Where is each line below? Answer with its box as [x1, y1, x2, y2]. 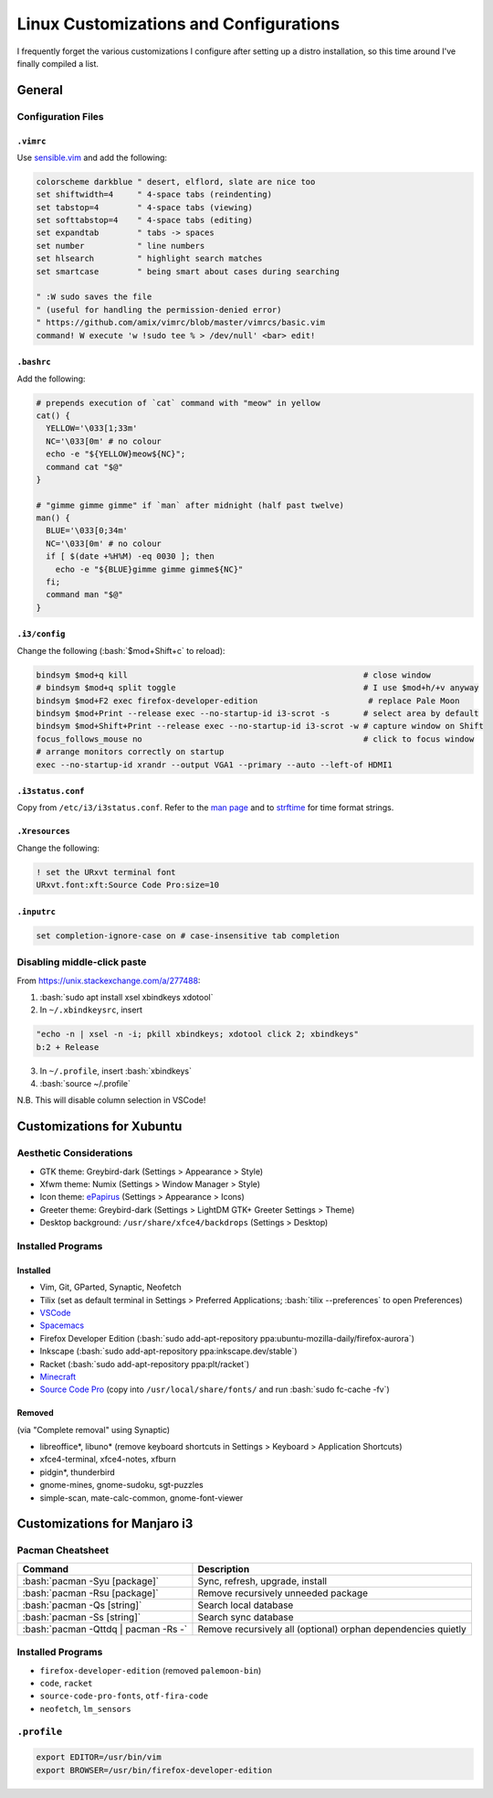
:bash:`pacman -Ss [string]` [22, 1611, 142, 1623]
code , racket [39, 1677, 93, 1688]
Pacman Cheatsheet [16, 1544, 110, 1557]
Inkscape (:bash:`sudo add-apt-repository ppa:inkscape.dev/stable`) [39, 1345, 298, 1357]
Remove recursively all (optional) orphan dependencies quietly [197, 1622, 467, 1635]
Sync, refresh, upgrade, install [197, 1574, 328, 1587]
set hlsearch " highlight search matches [36, 253, 263, 264]
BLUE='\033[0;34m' [46, 526, 128, 536]
